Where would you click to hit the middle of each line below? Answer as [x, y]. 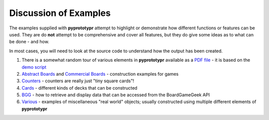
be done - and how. [29, 42]
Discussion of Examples [60, 13]
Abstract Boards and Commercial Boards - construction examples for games [100, 74]
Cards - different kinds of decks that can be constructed [79, 88]
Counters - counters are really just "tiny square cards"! [78, 81]
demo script [34, 67]
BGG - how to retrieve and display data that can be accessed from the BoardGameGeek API [116, 95]
